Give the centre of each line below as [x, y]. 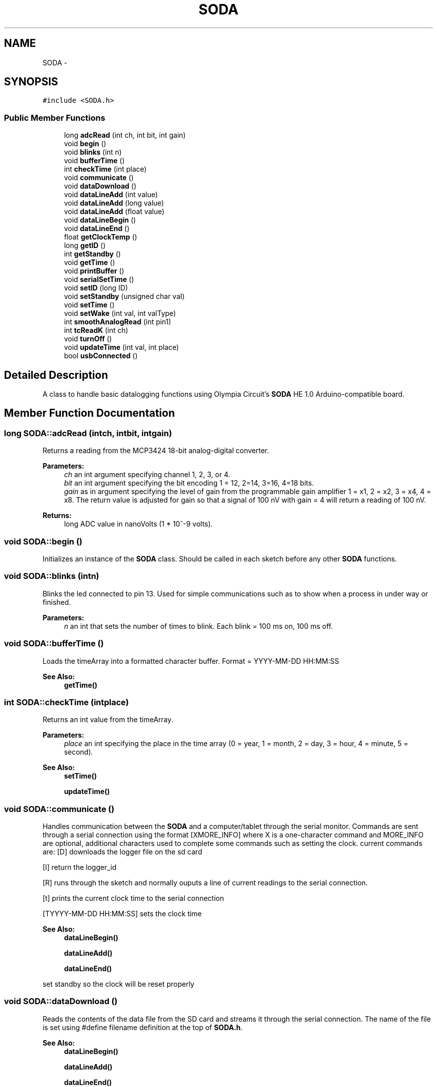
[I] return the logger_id [80, 867]
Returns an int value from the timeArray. [108, 720]
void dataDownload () [100, 186]
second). [79, 752]
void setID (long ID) [96, 288]
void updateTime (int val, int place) [121, 347]
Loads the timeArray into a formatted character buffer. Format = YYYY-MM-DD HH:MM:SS [191, 661]
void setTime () [89, 305]
